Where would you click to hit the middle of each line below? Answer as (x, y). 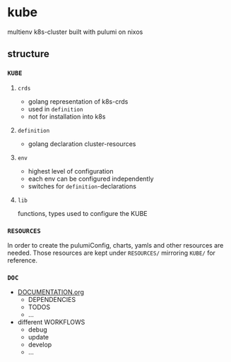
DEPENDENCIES (52, 300)
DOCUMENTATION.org (51, 292)
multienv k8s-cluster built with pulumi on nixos (75, 32)
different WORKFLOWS (51, 322)
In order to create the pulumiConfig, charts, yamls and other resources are (115, 245)
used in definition (55, 109)
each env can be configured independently (91, 179)
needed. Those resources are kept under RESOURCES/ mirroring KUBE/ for (111, 253)
